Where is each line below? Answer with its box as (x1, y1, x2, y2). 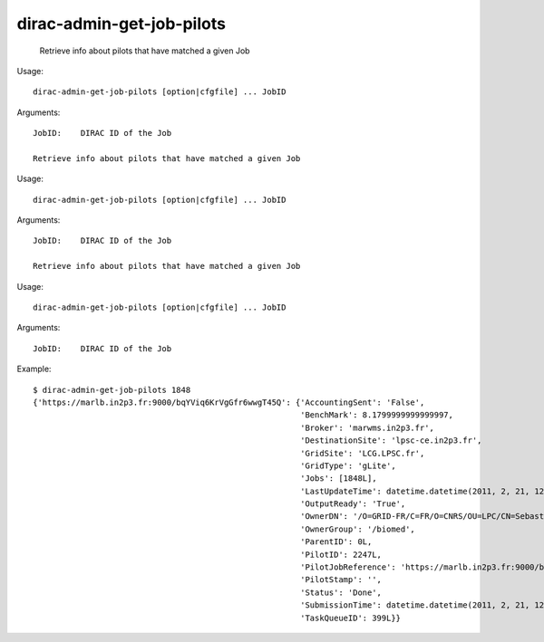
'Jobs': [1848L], (300, 474, 377, 484)
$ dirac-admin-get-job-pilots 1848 (33, 385, 191, 395)
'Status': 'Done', (300, 587, 383, 598)
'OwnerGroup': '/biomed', (300, 523, 416, 534)
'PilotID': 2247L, (300, 549, 383, 560)
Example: (16, 363, 52, 375)
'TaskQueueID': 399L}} (300, 612, 402, 623)
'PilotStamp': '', (300, 575, 383, 585)
